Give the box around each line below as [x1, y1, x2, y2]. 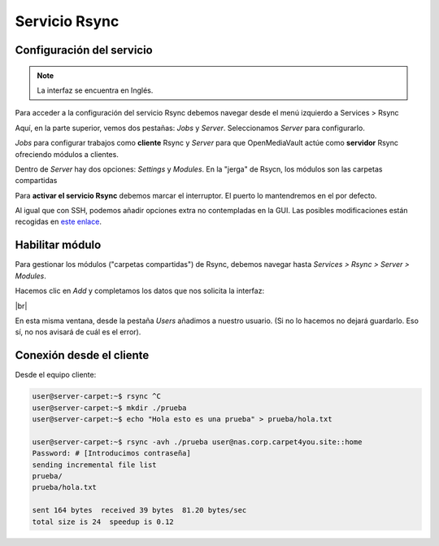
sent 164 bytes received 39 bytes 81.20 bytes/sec [32, 505, 247, 515]
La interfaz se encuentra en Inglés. [37, 85, 154, 95]
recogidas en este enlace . [15, 216, 102, 227]
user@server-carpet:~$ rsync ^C [32, 391, 162, 401]
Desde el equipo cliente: [15, 370, 97, 380]
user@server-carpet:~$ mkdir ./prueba [32, 403, 187, 413]
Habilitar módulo [15, 238, 102, 252]
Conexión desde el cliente [15, 348, 150, 362]
